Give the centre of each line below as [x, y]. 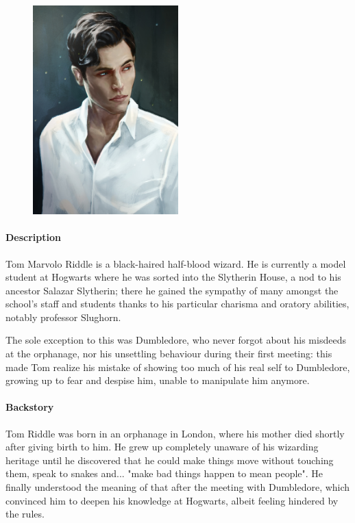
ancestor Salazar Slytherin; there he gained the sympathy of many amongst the [172, 290]
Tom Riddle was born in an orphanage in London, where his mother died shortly [175, 433]
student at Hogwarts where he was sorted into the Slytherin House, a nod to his [173, 277]
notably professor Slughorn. [63, 317]
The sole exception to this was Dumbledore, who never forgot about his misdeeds [176, 340]
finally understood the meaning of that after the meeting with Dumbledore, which [178, 487]
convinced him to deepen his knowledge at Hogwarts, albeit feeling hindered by [172, 500]
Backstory [30, 407]
